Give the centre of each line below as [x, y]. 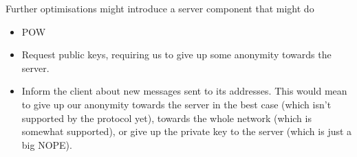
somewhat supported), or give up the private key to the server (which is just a [187, 131]
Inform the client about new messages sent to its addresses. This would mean [184, 91]
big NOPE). [47, 144]
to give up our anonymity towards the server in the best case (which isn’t [176, 104]
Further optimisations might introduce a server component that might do [160, 8]
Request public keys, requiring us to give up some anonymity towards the [176, 55]
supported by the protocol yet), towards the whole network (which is [166, 118]
